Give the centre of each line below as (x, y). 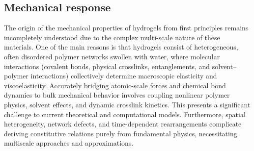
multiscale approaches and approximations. (69, 143)
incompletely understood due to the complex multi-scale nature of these (112, 37)
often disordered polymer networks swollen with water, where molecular (112, 56)
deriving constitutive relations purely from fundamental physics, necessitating (121, 133)
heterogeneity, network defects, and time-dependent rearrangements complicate (123, 124)
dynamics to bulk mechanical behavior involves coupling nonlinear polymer (117, 95)
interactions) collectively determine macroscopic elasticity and (124, 76)
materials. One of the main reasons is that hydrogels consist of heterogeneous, (121, 47)
